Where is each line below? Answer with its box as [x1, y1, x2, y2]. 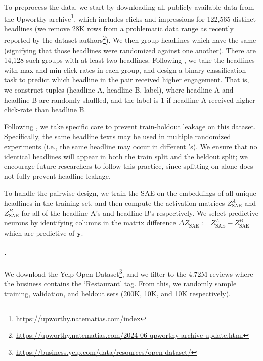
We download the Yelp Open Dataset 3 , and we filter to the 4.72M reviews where [4, 267, 253, 279]
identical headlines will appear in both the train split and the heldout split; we [4, 151, 248, 161]
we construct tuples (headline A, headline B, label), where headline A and [4, 84, 234, 95]
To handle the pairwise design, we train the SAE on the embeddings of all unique [4, 188, 256, 198]
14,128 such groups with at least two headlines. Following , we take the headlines [4, 55, 255, 65]
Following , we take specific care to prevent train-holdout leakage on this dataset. [4, 121, 256, 131]
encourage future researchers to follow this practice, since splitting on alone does [4, 161, 253, 171]
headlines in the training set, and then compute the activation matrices [4, 198, 225, 208]
